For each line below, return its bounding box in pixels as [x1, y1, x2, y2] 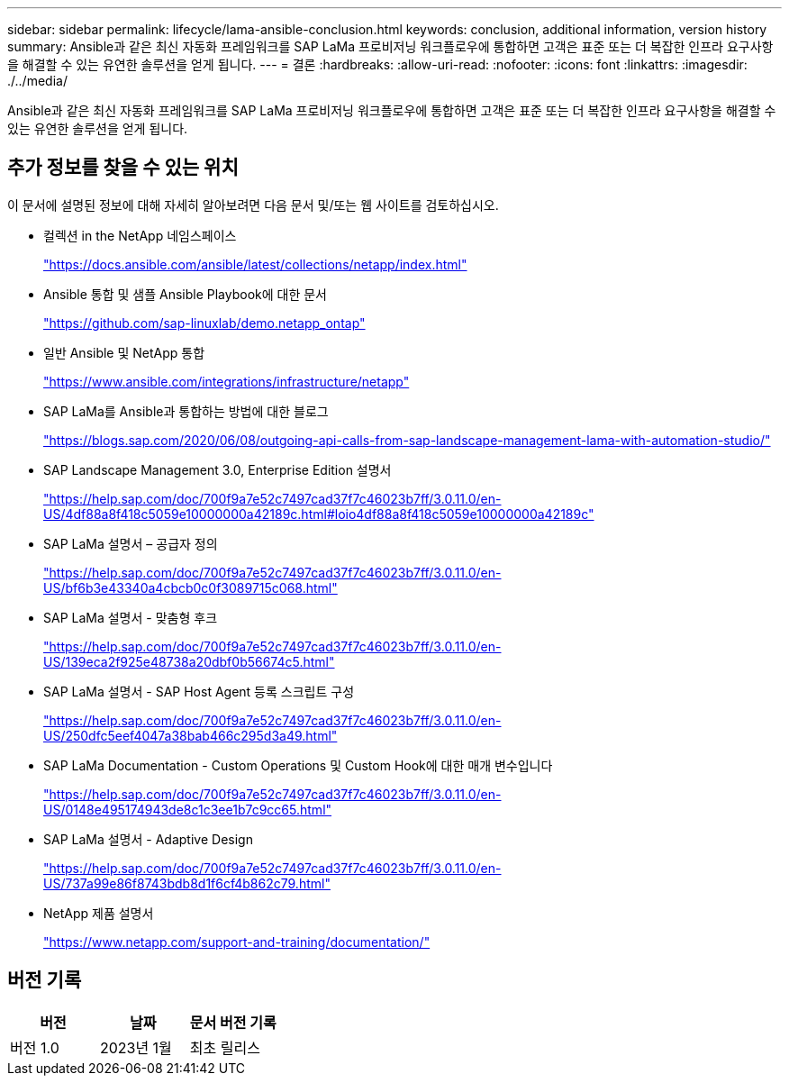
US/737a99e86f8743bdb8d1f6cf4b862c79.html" [43, 875, 331, 891]
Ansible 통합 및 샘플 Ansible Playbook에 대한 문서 [43, 286, 328, 302]
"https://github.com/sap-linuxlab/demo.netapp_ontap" [43, 314, 366, 331]
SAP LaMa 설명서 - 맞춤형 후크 [43, 609, 218, 625]
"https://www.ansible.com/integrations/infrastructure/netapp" [43, 373, 410, 389]
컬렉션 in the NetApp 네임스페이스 [43, 227, 237, 243]
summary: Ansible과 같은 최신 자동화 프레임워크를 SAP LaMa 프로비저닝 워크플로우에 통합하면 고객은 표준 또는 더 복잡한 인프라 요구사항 [7, 39, 774, 54]
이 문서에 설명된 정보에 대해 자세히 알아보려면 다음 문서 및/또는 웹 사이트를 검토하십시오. [7, 196, 499, 213]
